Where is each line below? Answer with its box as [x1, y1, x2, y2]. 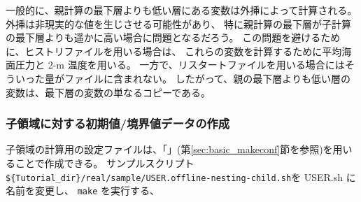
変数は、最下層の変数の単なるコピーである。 [6, 85, 211, 99]
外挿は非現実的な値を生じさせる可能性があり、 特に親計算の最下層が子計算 [6, 16, 352, 31]
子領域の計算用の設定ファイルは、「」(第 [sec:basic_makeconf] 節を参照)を [6, 142, 333, 157]
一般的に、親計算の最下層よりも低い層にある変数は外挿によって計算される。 [6, 3, 358, 17]
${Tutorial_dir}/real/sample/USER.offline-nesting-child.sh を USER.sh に [6, 169, 356, 184]
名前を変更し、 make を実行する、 [6, 183, 160, 198]
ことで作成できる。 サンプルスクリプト [15, 155, 194, 170]
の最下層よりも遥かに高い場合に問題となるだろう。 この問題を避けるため [6, 30, 341, 45]
